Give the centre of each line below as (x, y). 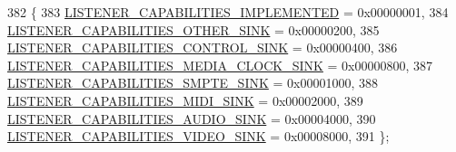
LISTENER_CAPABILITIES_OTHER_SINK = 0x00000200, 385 (193, 29)
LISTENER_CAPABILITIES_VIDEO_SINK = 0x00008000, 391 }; (198, 136)
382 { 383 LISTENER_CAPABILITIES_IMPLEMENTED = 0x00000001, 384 (228, 12)
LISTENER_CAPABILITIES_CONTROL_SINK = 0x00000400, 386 (203, 47)
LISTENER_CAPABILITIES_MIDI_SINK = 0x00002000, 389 (185, 100)
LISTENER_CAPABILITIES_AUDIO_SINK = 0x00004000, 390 (192, 118)
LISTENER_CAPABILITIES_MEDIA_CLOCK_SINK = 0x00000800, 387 (220, 65)
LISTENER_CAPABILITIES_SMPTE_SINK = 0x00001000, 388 (193, 83)
